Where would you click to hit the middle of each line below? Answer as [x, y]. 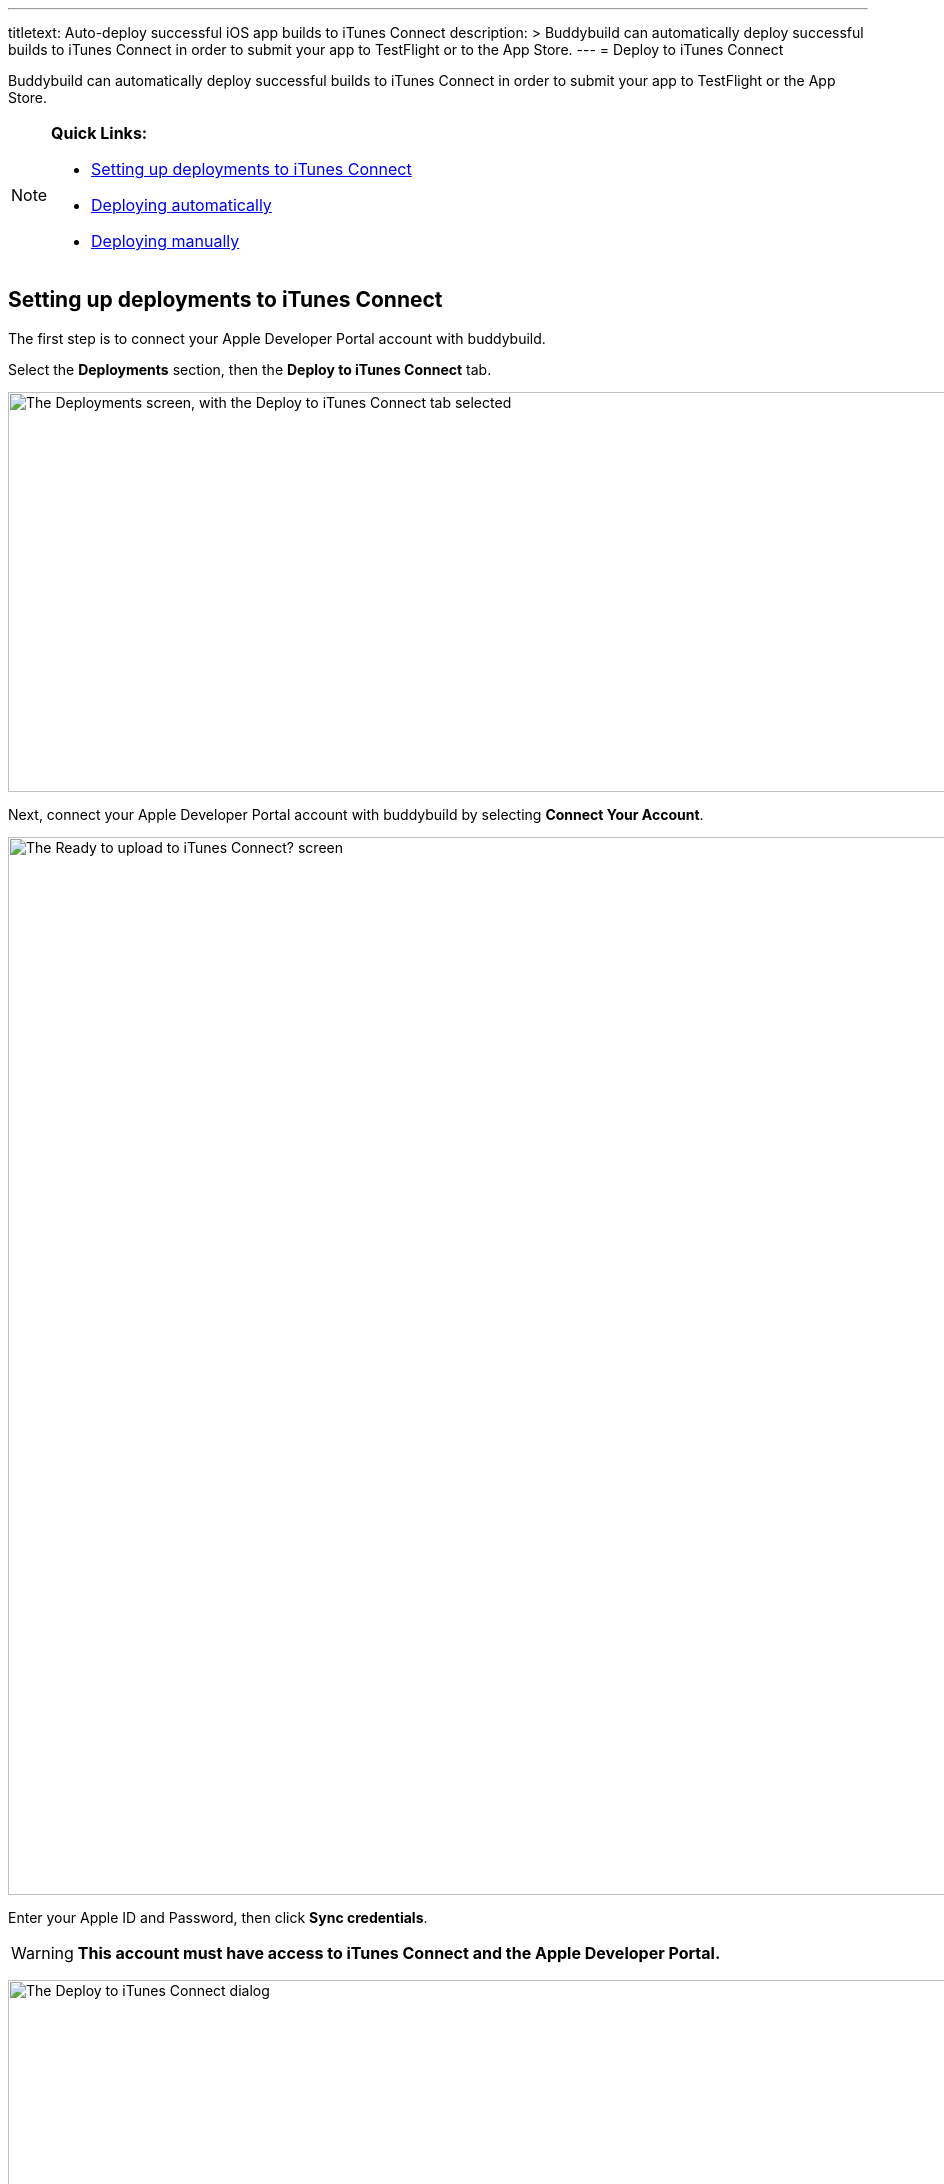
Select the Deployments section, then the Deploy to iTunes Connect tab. [250, 369]
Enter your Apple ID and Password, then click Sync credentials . [218, 1917]
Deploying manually [165, 241]
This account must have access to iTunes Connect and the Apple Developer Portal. [399, 1952]
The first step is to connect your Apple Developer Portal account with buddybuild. [277, 338]
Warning [42, 1952]
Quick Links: [99, 133]
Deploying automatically [181, 205]
